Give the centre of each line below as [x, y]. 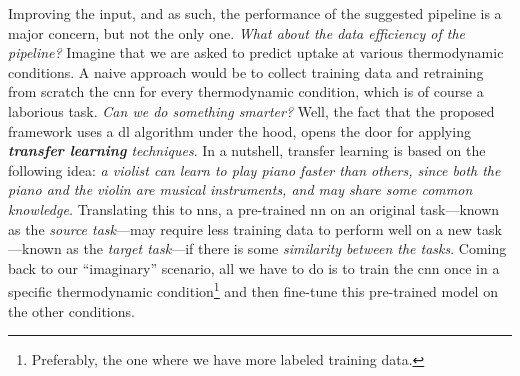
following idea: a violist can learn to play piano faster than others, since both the [254, 169]
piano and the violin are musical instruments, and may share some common [240, 189]
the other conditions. [71, 310]
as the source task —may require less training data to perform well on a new [240, 228]
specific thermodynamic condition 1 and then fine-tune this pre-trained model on [253, 289]
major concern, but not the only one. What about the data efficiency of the [237, 32]
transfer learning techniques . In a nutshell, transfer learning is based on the [247, 150]
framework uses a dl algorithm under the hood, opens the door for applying [239, 130]
